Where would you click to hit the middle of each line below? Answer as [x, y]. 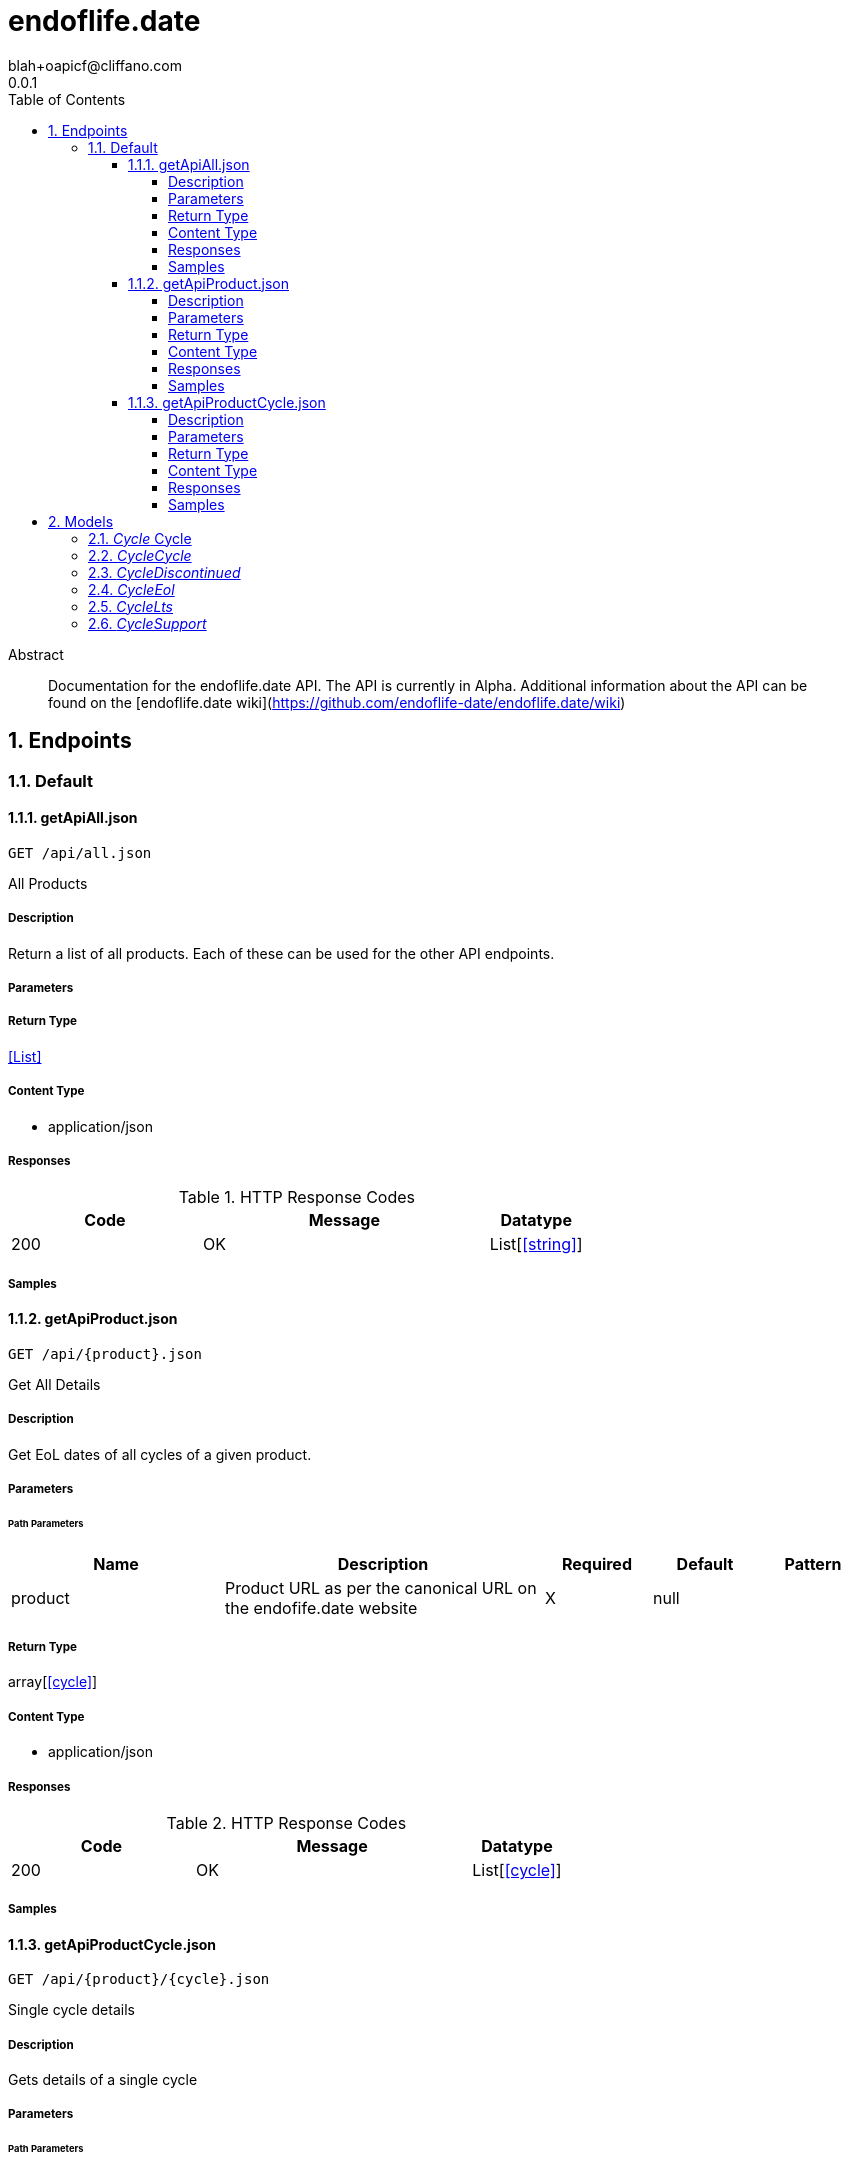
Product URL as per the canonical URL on [381, 1587]
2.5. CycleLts [130, 606]
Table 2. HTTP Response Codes [286, 1822]
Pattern [813, 1563]
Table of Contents [67, 99]
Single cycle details [71, 2010]
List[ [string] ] [536, 1244]
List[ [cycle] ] [517, 1869]
